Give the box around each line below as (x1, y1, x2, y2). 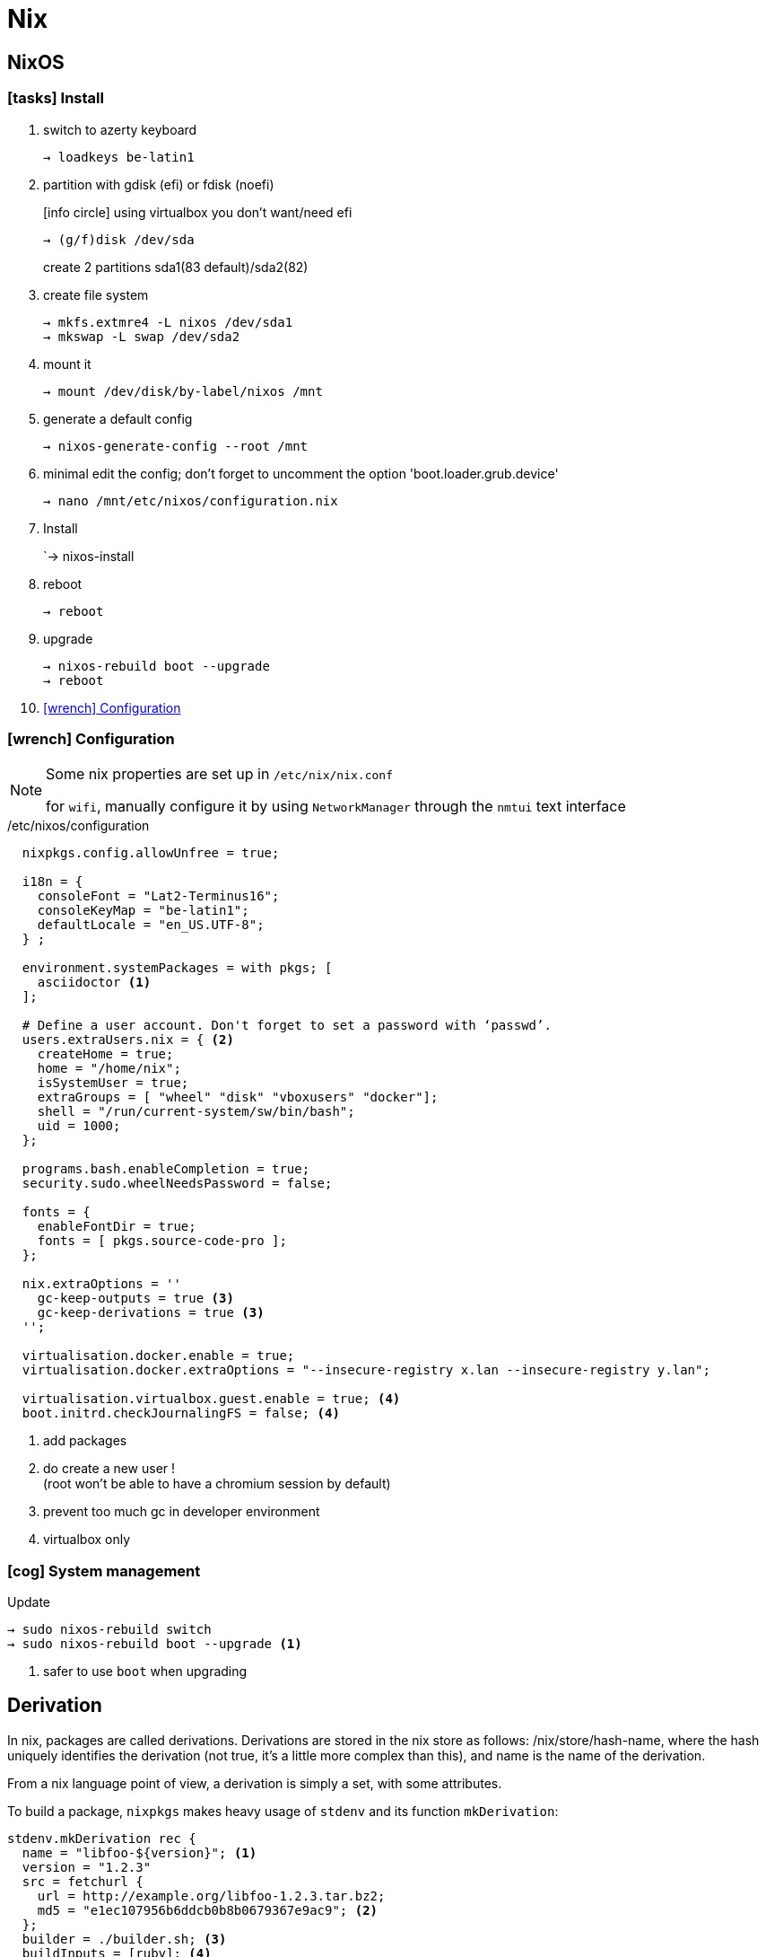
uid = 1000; (37, 1119, 121, 1134)
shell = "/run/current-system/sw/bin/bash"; (37, 1104, 355, 1119)
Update (7, 1594, 51, 1610)
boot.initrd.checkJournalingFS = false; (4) (22, 1406, 340, 1421)
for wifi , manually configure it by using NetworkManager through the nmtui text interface (46, 797, 626, 816)
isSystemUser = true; (37, 1075, 189, 1091)
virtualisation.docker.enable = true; (22, 1348, 295, 1364)
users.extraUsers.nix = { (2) (22, 1032, 234, 1048)
